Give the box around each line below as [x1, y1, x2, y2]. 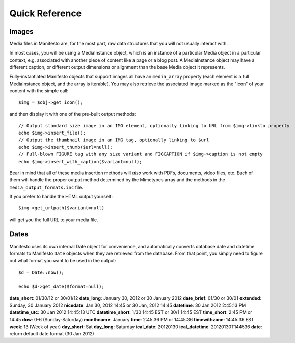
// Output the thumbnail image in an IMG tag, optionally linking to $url [18, 137, 209, 143]
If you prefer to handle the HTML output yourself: [9, 194, 113, 200]
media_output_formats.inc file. [9, 184, 84, 190]
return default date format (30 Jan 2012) [9, 331, 94, 337]
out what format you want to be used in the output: [9, 257, 116, 263]
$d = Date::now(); [18, 269, 65, 275]
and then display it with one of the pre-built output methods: [9, 111, 136, 117]
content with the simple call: [9, 88, 69, 94]
